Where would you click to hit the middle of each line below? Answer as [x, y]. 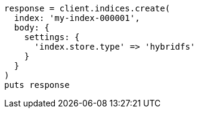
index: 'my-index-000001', [77, 18]
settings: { [52, 37]
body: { [32, 28]
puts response [37, 85]
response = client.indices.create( [87, 8]
